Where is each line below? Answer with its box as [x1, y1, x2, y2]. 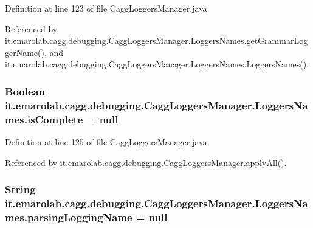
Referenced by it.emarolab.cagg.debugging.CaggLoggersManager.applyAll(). [5, 156, 287, 168]
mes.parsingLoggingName [5, 209, 132, 224]
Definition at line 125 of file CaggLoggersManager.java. [5, 136, 210, 148]
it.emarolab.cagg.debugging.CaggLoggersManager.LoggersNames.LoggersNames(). [5, 58, 309, 71]
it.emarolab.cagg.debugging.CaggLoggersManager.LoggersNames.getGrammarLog [5, 34, 308, 47]
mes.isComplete [5, 111, 83, 126]
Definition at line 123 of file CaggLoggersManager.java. [5, 2, 210, 14]
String [5, 182, 36, 197]
